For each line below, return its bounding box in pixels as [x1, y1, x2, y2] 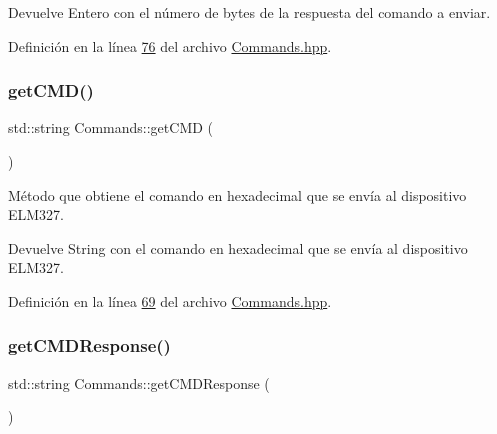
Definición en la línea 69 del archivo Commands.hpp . [8, 290, 332, 311]
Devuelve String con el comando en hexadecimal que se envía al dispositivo [8, 237, 468, 258]
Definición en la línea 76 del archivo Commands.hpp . [8, 35, 332, 56]
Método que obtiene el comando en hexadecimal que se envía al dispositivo [8, 184, 467, 205]
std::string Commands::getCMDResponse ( [8, 372, 270, 393]
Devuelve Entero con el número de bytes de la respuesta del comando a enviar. [8, 2, 491, 22]
